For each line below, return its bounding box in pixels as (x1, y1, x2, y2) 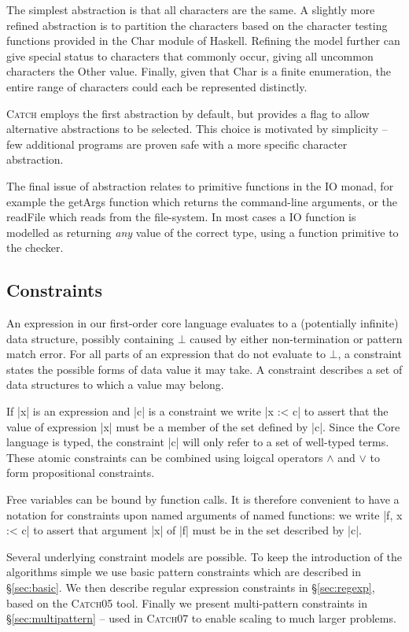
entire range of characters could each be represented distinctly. (6, 78, 308, 94)
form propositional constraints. (6, 464, 155, 481)
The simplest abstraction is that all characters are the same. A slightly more (6, 2, 375, 17)
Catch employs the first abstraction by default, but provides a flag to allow (6, 105, 370, 121)
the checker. (6, 239, 64, 256)
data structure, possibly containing (6, 330, 175, 346)
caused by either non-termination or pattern (190, 330, 403, 346)
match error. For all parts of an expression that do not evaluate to (6, 346, 326, 362)
